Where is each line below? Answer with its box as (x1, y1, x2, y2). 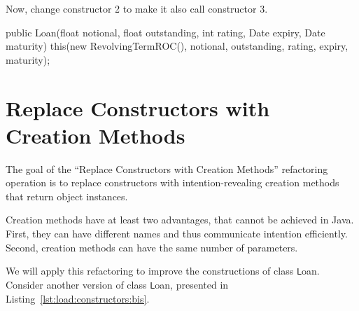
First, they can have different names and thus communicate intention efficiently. (6, 226, 348, 241)
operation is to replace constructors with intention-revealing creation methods (6, 175, 339, 190)
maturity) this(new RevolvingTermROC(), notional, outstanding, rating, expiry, (6, 39, 349, 53)
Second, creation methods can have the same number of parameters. (6, 240, 298, 254)
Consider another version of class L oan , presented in (6, 277, 229, 291)
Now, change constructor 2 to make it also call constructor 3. (6, 1, 268, 15)
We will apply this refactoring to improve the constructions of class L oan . (6, 263, 320, 278)
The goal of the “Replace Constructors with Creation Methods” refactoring (6, 161, 328, 176)
